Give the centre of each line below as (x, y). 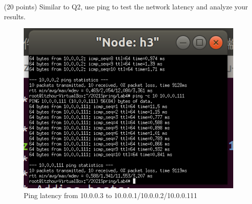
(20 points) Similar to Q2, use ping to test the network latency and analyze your (126, 6)
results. (15, 16)
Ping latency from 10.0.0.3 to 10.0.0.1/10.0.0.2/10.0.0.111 (111, 195)
